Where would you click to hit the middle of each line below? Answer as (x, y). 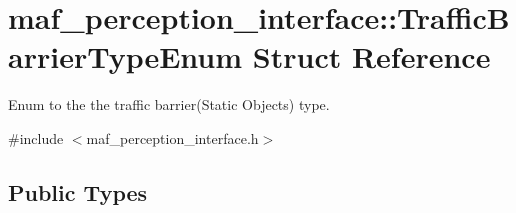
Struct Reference (371, 56)
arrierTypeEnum (125, 56)
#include (36, 137)
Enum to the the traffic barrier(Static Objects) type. (169, 104)
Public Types (78, 191)
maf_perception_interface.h (172, 137)
